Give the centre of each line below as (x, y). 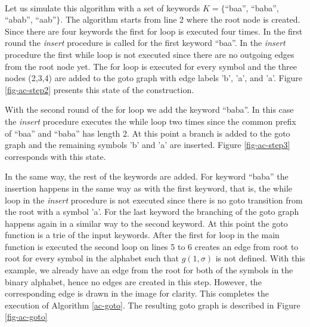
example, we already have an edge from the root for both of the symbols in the (149, 270)
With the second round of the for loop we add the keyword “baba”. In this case (149, 109)
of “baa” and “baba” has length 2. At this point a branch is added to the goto (148, 133)
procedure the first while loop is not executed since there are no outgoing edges (150, 54)
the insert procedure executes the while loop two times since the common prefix (151, 121)
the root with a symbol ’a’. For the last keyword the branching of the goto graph (152, 212)
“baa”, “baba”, (252, 7)
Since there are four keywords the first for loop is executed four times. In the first (154, 31)
